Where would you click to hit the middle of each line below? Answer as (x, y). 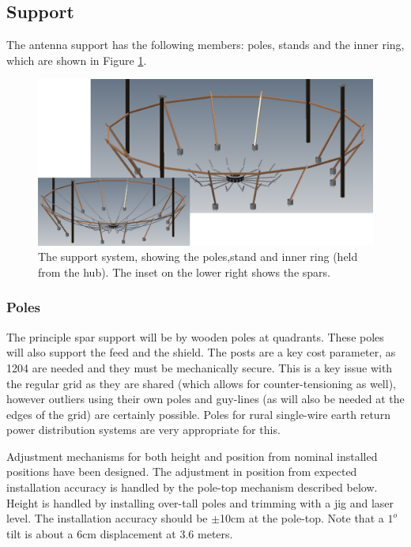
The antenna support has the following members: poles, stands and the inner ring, (205, 45)
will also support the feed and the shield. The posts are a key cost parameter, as (201, 352)
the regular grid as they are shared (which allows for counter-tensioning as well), (201, 383)
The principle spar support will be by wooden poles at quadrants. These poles (195, 336)
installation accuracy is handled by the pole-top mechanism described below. (192, 487)
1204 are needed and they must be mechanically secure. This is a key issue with (200, 367)
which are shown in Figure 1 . (77, 60)
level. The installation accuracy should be (107, 518)
